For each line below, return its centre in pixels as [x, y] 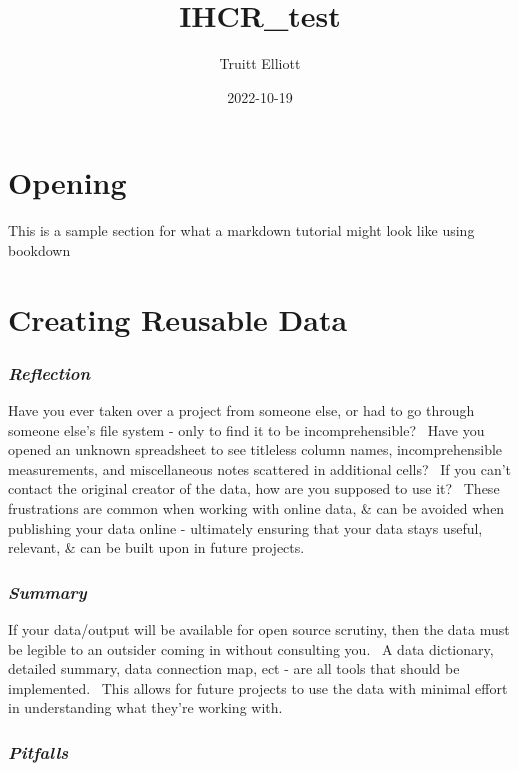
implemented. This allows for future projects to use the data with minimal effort [258, 687]
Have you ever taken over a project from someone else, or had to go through [241, 410]
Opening [67, 182]
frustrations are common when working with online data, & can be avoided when [256, 508]
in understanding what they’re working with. [145, 707]
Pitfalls [38, 751]
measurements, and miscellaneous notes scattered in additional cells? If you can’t [260, 468]
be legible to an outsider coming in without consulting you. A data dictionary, [251, 648]
